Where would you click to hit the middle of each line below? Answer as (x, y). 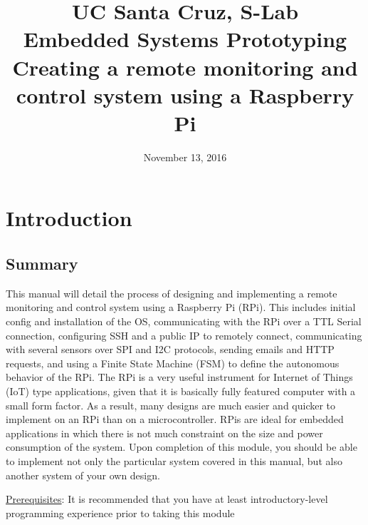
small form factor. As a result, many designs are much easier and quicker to (171, 405)
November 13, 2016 (185, 157)
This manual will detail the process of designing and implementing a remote (172, 293)
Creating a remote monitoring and (185, 67)
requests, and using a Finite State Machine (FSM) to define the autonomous (173, 363)
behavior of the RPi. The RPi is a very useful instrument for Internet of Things (179, 377)
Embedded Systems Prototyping (185, 39)
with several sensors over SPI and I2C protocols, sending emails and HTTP (170, 349)
